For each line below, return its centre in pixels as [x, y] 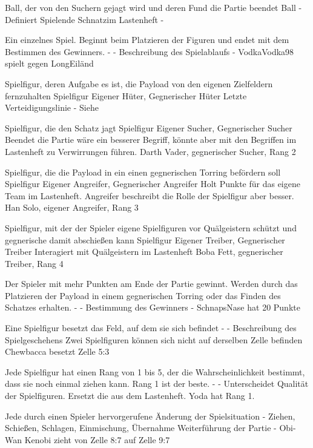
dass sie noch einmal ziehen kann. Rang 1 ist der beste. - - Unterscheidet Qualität [157, 384]
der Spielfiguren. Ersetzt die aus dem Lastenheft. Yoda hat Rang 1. [130, 396]
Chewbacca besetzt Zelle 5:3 [57, 351]
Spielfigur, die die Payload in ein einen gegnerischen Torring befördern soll [143, 172]
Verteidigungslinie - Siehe [52, 107]
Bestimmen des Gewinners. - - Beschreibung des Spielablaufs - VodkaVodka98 [150, 51]
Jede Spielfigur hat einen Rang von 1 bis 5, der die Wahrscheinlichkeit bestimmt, [155, 371]
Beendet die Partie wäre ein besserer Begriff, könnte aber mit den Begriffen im [151, 140]
